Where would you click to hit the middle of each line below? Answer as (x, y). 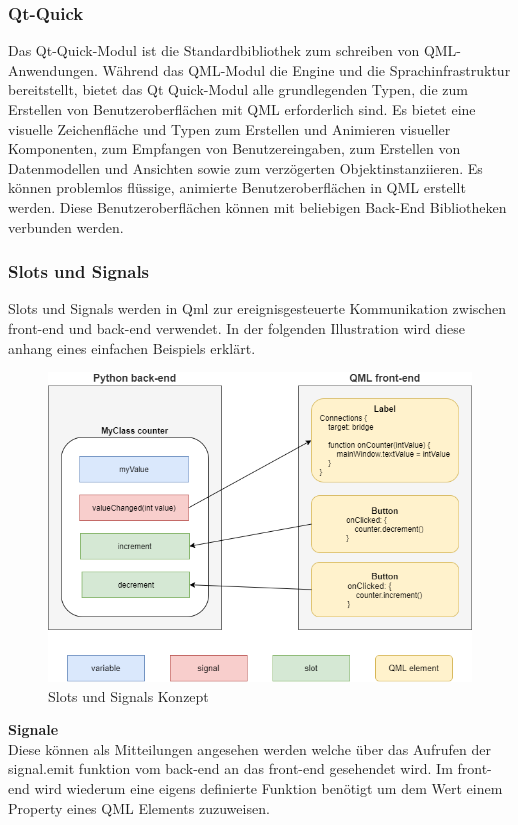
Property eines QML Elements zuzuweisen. (139, 807)
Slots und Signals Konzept (128, 695)
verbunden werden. (66, 226)
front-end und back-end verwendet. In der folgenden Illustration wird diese (236, 327)
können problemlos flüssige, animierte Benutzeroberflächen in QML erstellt (237, 187)
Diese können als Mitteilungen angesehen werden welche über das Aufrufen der (249, 748)
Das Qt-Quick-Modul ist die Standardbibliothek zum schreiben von (214, 50)
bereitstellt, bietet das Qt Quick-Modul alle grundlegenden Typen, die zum (238, 89)
